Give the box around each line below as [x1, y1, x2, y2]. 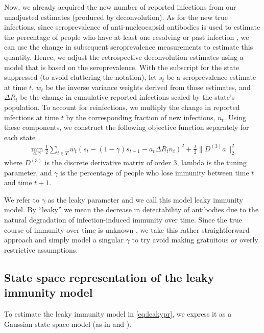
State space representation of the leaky [4, 269, 214, 285]
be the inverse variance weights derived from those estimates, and [45, 81, 251, 92]
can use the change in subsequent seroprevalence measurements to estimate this [4, 41, 253, 52]
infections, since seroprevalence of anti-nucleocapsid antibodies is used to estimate [4, 21, 260, 32]
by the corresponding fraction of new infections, [66, 112, 215, 122]
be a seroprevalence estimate [166, 72, 256, 82]
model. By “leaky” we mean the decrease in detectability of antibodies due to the [4, 204, 259, 215]
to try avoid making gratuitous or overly [132, 234, 258, 245]
